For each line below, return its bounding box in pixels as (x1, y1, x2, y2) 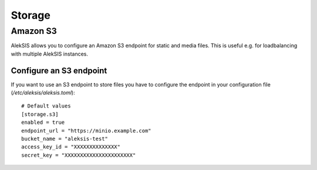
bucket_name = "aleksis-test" (21, 136, 109, 143)
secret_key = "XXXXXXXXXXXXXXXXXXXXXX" (21, 152, 136, 158)
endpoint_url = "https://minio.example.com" (21, 127, 152, 134)
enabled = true (21, 119, 65, 126)
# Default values (21, 103, 71, 109)
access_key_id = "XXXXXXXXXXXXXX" (21, 144, 120, 150)
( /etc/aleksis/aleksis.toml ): (11, 89, 76, 96)
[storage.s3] (21, 111, 59, 117)
